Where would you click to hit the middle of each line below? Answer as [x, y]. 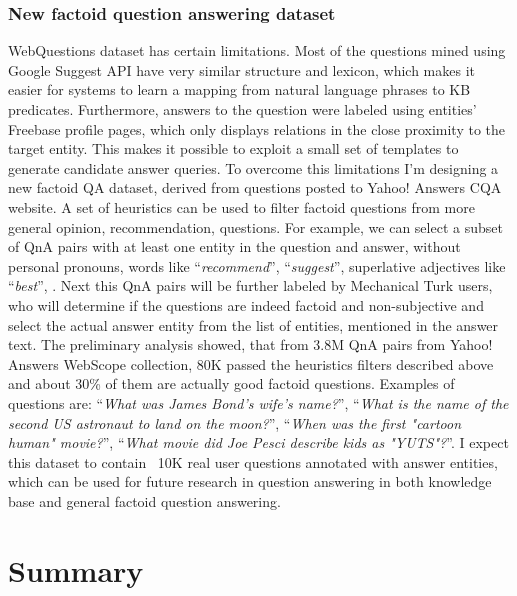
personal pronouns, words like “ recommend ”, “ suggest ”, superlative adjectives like [257, 265]
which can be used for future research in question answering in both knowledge [250, 481]
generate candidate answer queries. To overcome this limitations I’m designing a [253, 167]
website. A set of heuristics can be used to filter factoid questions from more [241, 206]
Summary [76, 569]
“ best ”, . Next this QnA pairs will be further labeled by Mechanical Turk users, [250, 285]
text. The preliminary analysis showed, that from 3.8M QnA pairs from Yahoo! [250, 344]
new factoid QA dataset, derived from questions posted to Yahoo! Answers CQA [255, 187]
